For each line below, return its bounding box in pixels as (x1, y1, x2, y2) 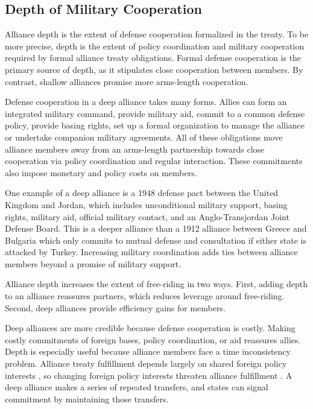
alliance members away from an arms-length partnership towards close (5, 142, 265, 155)
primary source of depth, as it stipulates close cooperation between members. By (5, 63, 303, 75)
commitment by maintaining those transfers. (5, 392, 169, 405)
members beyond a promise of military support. (5, 257, 182, 270)
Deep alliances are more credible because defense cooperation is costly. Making (5, 322, 296, 334)
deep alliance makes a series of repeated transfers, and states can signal (5, 381, 268, 393)
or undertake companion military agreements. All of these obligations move (5, 130, 283, 143)
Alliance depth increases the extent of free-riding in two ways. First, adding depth (5, 277, 308, 290)
